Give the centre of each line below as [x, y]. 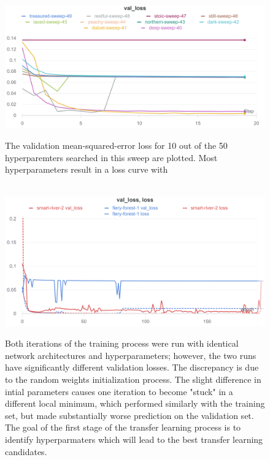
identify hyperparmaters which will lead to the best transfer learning [134, 439]
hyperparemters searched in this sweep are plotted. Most [111, 157]
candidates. [26, 451]
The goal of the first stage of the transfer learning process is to [123, 427]
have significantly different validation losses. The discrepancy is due [132, 367]
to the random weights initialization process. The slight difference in [133, 379]
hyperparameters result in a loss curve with [87, 169]
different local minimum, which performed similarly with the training [135, 403]
